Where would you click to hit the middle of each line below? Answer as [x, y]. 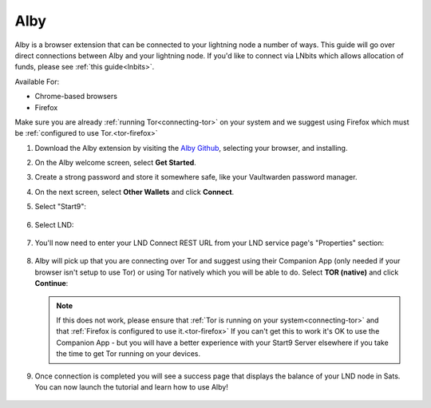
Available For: [37, 81]
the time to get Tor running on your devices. [129, 354]
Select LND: [54, 224]
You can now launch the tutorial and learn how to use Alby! [132, 386]
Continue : [51, 283]
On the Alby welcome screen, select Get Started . [116, 163]
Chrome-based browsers [76, 97]
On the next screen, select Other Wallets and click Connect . [134, 192]
